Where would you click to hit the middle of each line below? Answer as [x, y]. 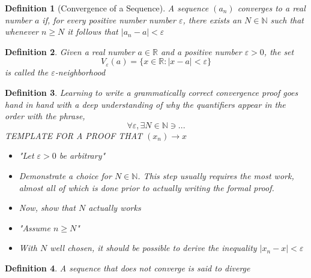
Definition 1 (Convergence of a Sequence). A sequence [107, 8]
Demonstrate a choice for [65, 175]
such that [287, 19]
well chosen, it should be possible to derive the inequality [153, 248]
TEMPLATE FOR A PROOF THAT [74, 135]
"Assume [35, 227]
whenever [22, 31]
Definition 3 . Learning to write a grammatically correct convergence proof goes [152, 92]
